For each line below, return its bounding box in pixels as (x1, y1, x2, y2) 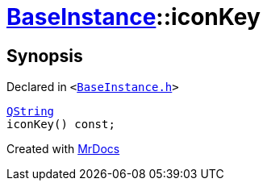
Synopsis (6, 45, 83, 66)
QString (6, 105, 55, 118)
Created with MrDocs (6, 142, 120, 156)
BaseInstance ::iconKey (6, 3, 261, 31)
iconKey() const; (6, 118, 115, 131)
